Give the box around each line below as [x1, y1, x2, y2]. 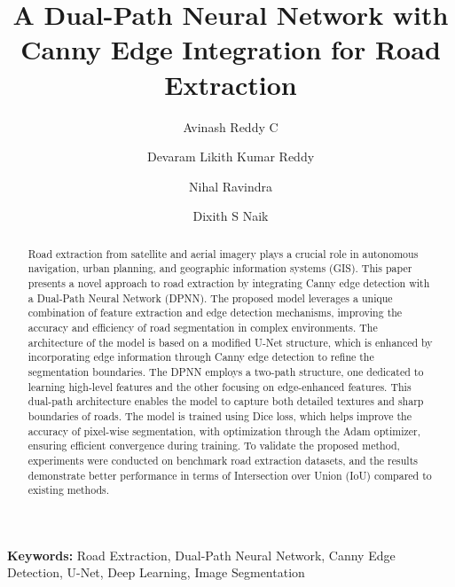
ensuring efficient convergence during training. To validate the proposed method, [27, 438, 400, 453]
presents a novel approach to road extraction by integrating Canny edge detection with [27, 275, 430, 290]
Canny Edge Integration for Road [20, 31, 441, 67]
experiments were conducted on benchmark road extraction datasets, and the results [27, 452, 418, 467]
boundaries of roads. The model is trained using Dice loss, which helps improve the [27, 408, 412, 423]
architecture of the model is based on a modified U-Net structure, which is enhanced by [27, 334, 433, 349]
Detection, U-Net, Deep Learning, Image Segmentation [7, 563, 305, 582]
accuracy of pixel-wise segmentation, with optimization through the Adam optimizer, [27, 423, 420, 438]
